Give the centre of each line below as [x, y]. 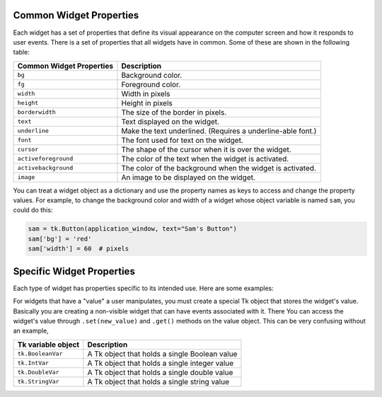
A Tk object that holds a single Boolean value [162, 354]
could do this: [33, 210]
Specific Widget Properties [74, 271]
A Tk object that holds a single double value [160, 372]
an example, [31, 331]
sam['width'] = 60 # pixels [79, 249]
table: [21, 52]
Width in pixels [146, 93]
